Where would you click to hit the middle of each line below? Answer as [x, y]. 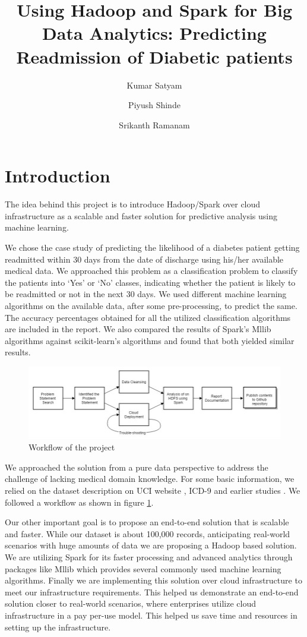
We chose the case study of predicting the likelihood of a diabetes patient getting [152, 247]
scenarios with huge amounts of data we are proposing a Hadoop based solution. [151, 545]
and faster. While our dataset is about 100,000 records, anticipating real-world [148, 533]
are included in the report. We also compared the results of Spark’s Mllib [138, 329]
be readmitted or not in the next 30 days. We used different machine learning [146, 294]
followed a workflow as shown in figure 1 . [79, 502]
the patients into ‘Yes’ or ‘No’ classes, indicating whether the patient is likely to [150, 282]
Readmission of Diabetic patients [154, 56]
